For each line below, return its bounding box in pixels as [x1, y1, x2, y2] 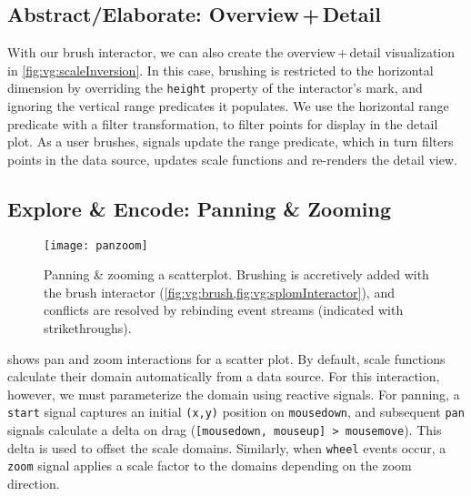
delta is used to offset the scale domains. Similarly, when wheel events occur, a [7, 438, 446, 457]
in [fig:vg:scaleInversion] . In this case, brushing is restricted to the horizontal [7, 60, 434, 79]
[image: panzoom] [44, 238, 148, 252]
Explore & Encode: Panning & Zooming [7, 194, 392, 222]
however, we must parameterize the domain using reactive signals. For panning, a [7, 384, 460, 403]
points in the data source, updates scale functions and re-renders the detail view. [7, 149, 457, 168]
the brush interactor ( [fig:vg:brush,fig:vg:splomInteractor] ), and [44, 282, 395, 301]
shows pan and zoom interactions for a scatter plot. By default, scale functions [7, 349, 446, 368]
